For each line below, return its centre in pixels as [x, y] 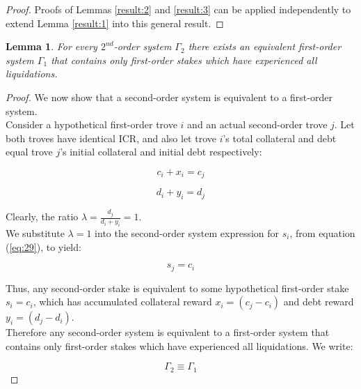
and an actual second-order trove [257, 124]
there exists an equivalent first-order [265, 46]
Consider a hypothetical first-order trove [91, 124]
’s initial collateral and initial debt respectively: [161, 152]
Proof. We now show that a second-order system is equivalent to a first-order [169, 97]
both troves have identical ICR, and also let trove [111, 138]
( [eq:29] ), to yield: [43, 246]
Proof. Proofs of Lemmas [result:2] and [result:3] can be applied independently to [178, 9]
